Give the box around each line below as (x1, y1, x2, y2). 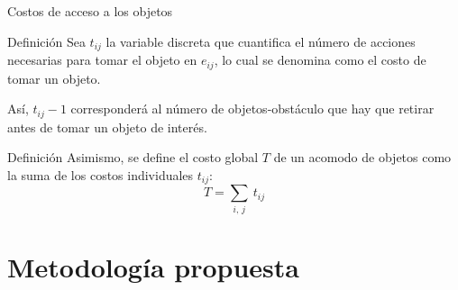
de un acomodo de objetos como (273, 148, 452, 167)
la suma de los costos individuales (7, 165, 194, 184)
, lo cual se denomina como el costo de (214, 50, 426, 69)
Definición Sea (7, 32, 86, 50)
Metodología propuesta (7, 248, 299, 285)
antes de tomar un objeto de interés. (7, 117, 207, 136)
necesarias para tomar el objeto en (7, 50, 197, 69)
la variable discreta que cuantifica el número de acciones (105, 32, 416, 50)
